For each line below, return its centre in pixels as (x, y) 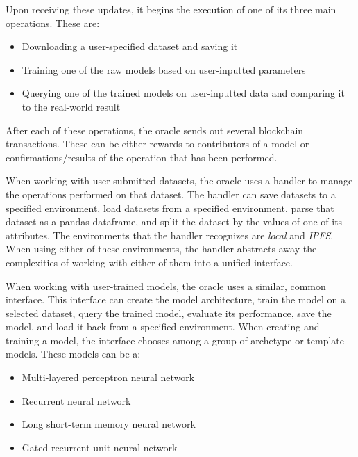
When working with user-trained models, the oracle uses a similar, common (166, 286)
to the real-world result (71, 106)
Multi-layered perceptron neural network (108, 377)
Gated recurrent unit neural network (100, 447)
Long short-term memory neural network (109, 424)
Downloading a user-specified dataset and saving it (130, 46)
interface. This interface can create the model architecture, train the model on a (176, 299)
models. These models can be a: (73, 354)
